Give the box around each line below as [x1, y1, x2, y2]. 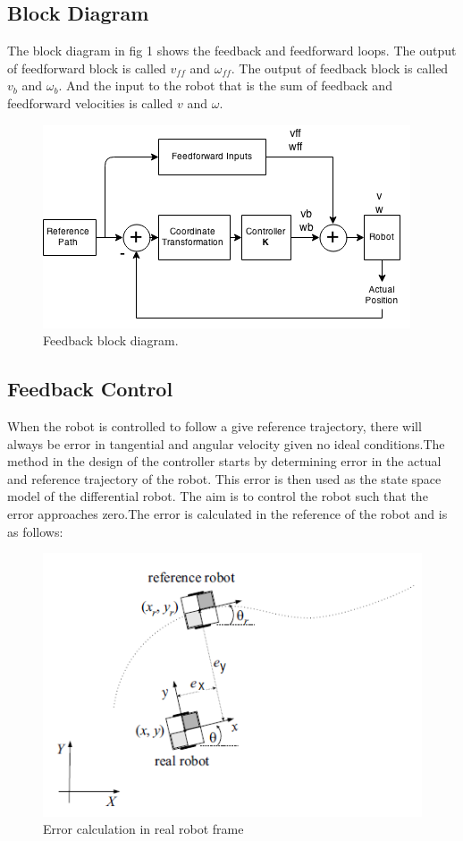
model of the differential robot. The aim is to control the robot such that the [7, 487, 428, 505]
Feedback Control [7, 375, 173, 403]
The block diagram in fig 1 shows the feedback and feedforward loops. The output [7, 41, 457, 60]
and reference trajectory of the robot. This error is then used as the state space [7, 469, 442, 488]
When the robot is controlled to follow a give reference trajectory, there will [7, 416, 422, 435]
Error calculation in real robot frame [43, 820, 244, 838]
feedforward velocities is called [7, 93, 173, 112]
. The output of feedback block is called [231, 58, 449, 77]
